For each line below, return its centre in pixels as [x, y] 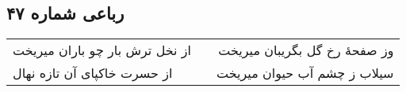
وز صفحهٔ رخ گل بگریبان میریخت [306, 50]
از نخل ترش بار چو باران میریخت [102, 50]
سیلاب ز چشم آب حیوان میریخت [305, 73]
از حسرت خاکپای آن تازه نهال [93, 73]
